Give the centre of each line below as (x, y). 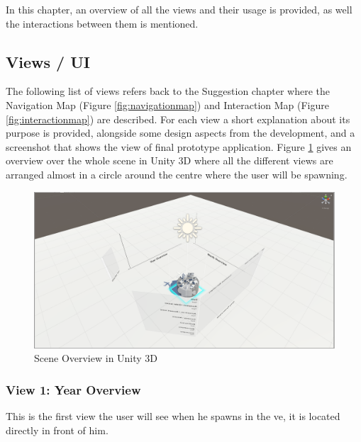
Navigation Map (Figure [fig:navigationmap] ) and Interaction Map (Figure (167, 104)
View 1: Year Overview (73, 389)
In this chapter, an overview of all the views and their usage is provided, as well (179, 9)
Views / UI (48, 61)
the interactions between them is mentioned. (102, 23)
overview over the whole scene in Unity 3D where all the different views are (170, 160)
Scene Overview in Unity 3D (96, 358)
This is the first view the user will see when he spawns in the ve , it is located (173, 416)
